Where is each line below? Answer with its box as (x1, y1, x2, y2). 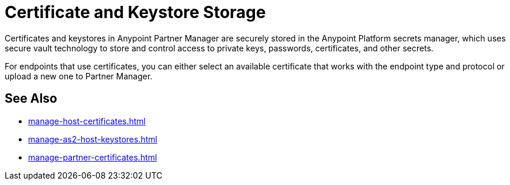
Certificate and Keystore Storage (5, 2, 266, 22)
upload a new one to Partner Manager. (5, 71, 153, 81)
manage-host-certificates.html (28, 116, 146, 126)
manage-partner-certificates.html (28, 152, 157, 162)
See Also (5, 91, 57, 106)
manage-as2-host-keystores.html (28, 134, 157, 144)
